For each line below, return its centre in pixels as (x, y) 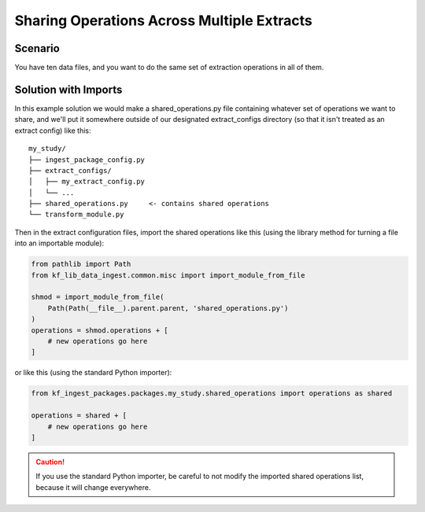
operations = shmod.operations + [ (100, 330)
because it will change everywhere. (93, 487)
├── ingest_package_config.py (87, 160)
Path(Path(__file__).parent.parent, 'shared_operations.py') (168, 308)
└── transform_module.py (76, 215)
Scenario (37, 48)
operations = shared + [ (79, 416)
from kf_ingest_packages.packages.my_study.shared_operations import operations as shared (212, 394)
